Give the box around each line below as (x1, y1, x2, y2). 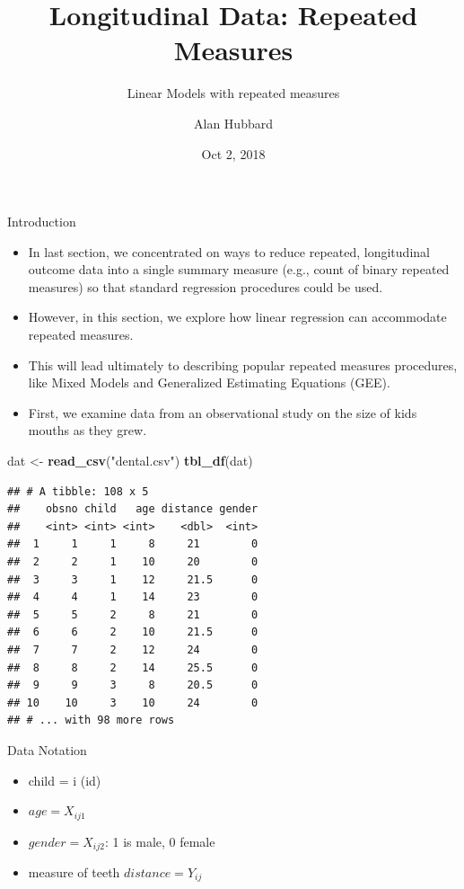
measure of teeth (28, 863, 120, 882)
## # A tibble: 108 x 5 (7, 485, 149, 498)
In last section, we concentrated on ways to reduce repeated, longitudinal (28, 242, 430, 261)
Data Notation (7, 740, 87, 759)
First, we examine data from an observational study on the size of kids (28, 403, 417, 422)
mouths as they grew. (28, 421, 147, 440)
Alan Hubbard (194, 113, 273, 132)
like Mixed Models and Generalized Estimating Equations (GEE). (28, 373, 390, 392)
